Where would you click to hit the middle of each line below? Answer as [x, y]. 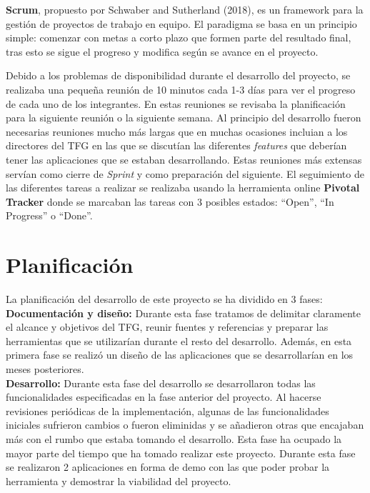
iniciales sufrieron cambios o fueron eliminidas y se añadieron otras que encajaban [185, 425]
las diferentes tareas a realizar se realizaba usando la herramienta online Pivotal [183, 188]
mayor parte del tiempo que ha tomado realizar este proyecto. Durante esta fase [181, 453]
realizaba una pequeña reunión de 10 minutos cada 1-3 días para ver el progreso [181, 89]
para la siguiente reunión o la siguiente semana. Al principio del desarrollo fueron [184, 118]
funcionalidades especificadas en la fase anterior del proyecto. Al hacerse [164, 397]
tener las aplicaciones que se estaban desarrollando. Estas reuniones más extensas [184, 159]
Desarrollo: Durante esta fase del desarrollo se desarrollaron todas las [161, 383]
